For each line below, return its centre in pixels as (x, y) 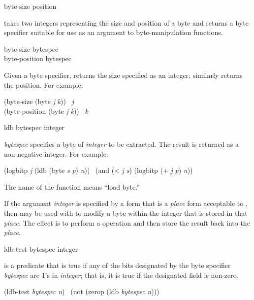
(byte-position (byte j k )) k (46, 111)
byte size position (30, 6)
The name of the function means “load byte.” (72, 186)
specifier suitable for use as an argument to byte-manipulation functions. (113, 32)
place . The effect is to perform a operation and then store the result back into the (127, 222)
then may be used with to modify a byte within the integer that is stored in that (126, 213)
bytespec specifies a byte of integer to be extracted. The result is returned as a (122, 144)
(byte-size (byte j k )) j (39, 101)
